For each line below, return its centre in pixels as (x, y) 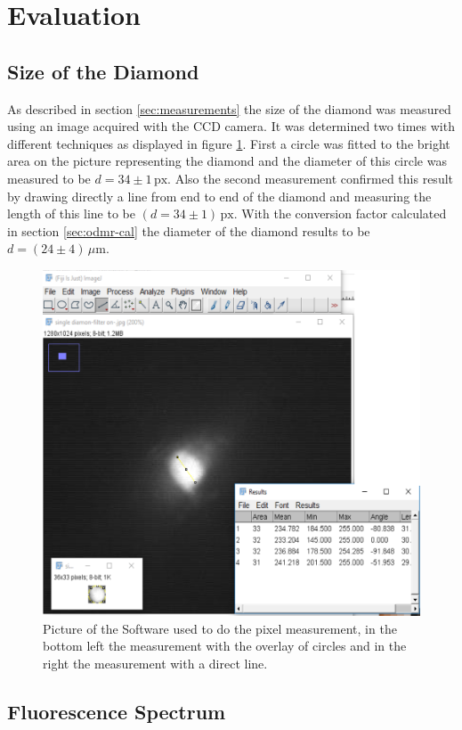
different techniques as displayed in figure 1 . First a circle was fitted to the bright (229, 143)
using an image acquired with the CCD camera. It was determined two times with (231, 126)
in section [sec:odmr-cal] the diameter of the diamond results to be (189, 230)
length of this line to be (71, 213)
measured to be (49, 178)
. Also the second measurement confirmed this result (311, 178)
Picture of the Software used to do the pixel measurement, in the (220, 628)
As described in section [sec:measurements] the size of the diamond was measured (229, 108)
